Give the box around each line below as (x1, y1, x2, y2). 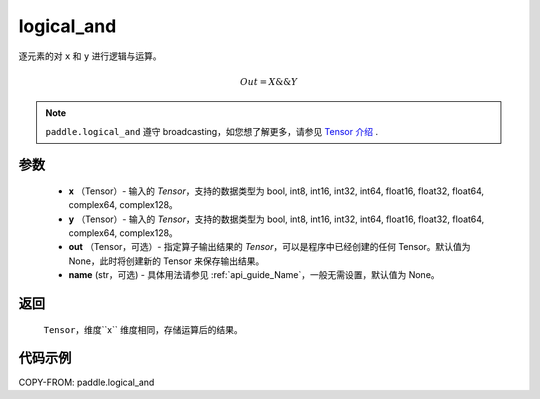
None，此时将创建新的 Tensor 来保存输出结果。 (68, 255, 265, 267)
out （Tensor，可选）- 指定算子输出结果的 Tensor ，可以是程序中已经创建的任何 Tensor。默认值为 (68, 241, 471, 253)
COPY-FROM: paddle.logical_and (18, 376, 155, 388)
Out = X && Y (240, 76, 298, 87)
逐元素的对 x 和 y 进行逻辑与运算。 (18, 50, 162, 62)
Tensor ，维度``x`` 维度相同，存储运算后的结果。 (43, 323, 244, 335)
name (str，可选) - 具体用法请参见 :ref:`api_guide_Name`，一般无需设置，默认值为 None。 (68, 269, 440, 281)
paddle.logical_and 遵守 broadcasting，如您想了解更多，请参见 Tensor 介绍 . (45, 125, 379, 137)
